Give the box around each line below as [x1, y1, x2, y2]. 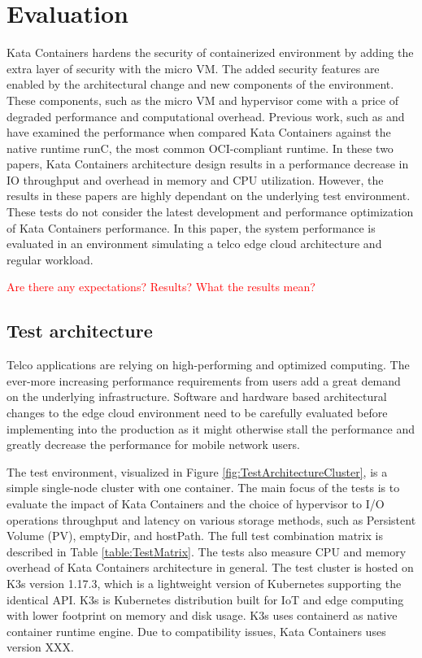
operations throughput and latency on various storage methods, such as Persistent [7, 511, 416, 528]
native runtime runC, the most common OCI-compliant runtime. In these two [7, 139, 394, 156]
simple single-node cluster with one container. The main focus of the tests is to [7, 479, 400, 496]
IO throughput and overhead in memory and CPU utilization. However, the [7, 171, 384, 188]
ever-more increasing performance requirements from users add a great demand [7, 372, 401, 389]
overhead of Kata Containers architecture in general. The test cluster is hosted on [7, 559, 414, 576]
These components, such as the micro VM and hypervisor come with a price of [7, 91, 398, 108]
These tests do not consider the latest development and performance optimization [7, 203, 414, 220]
